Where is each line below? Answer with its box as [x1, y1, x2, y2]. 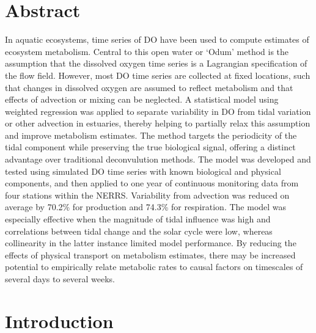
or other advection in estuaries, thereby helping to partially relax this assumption [5, 117, 310, 130]
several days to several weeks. [5, 273, 115, 285]
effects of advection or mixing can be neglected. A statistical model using [5, 93, 279, 106]
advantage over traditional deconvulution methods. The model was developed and [5, 153, 311, 166]
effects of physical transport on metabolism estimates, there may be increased [5, 248, 296, 261]
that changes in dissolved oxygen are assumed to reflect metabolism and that [5, 81, 293, 93]
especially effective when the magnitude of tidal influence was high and [5, 213, 271, 225]
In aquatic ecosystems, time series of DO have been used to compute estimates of [5, 33, 309, 46]
